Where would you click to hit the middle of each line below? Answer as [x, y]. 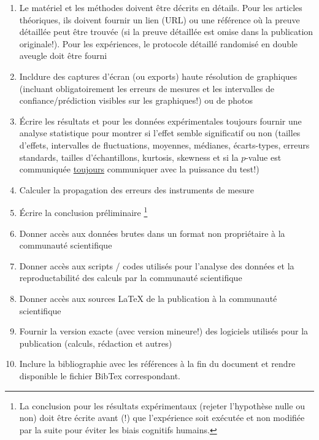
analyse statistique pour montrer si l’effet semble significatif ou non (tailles [160, 133]
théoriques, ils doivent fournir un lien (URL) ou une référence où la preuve [159, 19]
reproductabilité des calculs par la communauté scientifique [131, 278]
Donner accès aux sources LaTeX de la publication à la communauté [148, 298]
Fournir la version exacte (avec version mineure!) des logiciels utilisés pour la [164, 331]
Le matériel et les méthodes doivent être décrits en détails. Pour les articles [161, 7]
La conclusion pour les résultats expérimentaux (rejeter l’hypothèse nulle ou [162, 405]
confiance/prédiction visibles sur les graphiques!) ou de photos [136, 100]
